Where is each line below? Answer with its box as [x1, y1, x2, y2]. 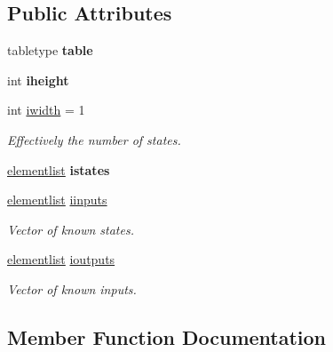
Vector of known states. [7, 220, 134, 238]
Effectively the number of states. [7, 130, 181, 148]
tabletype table [7, 41, 93, 60]
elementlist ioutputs [7, 250, 115, 268]
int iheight [7, 70, 69, 89]
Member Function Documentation [7, 323, 327, 350]
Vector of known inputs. [7, 279, 137, 298]
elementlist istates [7, 160, 110, 179]
